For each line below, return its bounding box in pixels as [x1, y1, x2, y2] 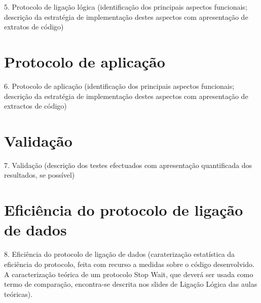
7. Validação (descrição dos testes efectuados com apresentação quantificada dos [4, 159, 252, 170]
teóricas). [4, 288, 33, 299]
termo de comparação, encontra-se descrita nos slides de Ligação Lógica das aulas [4, 279, 257, 289]
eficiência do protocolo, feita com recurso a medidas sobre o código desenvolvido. [4, 258, 254, 269]
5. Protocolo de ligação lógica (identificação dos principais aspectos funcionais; [4, 2, 247, 12]
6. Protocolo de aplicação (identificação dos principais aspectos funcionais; [4, 80, 235, 91]
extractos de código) [4, 100, 67, 111]
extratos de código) [4, 21, 64, 32]
